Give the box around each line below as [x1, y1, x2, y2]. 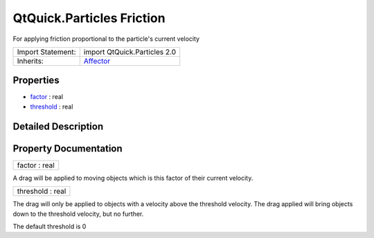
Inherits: [17, 56, 44, 66]
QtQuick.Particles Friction [12, 10, 166, 26]
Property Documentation [12, 143, 123, 154]
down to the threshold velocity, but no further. [12, 210, 144, 218]
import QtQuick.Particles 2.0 [83, 47, 177, 57]
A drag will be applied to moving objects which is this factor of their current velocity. [12, 174, 253, 182]
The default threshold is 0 [12, 222, 87, 230]
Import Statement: [17, 47, 76, 57]
